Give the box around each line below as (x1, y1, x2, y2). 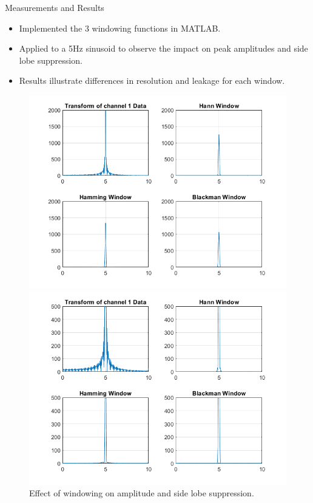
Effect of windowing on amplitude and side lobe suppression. (29, 487, 254, 499)
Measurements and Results (5, 1, 104, 13)
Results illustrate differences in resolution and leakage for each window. (19, 74, 285, 87)
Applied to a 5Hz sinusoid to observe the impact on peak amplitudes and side (19, 42, 308, 55)
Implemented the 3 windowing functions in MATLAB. (19, 21, 221, 34)
